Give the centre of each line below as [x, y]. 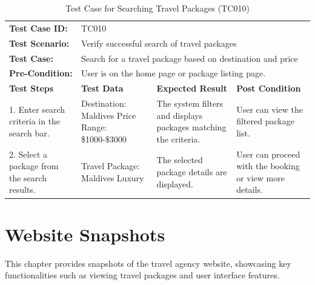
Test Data [102, 88]
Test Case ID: [38, 28]
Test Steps [31, 88]
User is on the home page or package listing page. [174, 73]
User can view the [270, 109]
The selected [180, 160]
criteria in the [35, 121]
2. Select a [28, 154]
